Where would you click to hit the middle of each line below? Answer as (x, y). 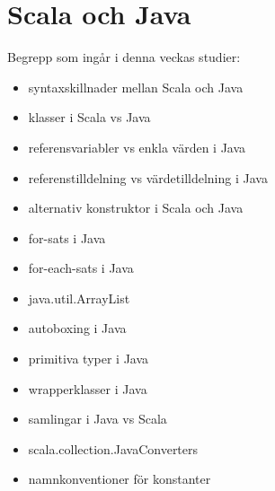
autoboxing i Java (77, 328)
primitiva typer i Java (89, 359)
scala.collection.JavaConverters (113, 448)
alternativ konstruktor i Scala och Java (136, 208)
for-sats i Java (67, 237)
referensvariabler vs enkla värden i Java (137, 147)
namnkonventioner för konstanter (120, 479)
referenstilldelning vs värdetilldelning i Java (148, 177)
